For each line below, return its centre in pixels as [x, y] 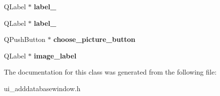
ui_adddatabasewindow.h [42, 88]
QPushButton [25, 39]
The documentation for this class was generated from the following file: [110, 72]
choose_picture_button [94, 39]
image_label [55, 55]
